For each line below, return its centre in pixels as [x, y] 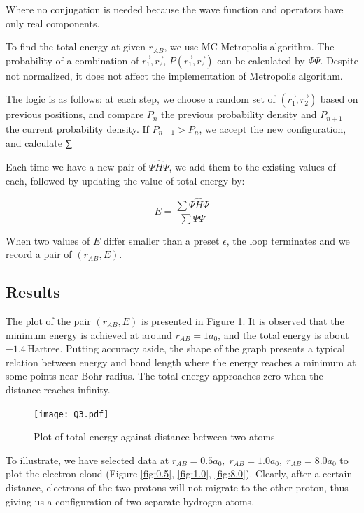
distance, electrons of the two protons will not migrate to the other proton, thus [177, 487]
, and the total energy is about [283, 334]
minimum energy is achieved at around [89, 334]
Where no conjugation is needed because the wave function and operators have [175, 9]
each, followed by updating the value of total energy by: [125, 180]
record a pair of [39, 254]
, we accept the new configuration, [273, 128]
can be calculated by [261, 60]
